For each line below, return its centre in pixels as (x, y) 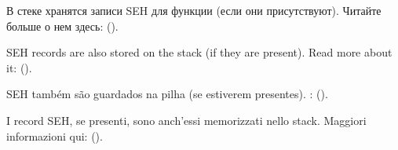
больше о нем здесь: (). (62, 26)
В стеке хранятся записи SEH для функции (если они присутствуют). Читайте (194, 10)
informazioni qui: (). (55, 135)
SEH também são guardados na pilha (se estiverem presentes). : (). (167, 94)
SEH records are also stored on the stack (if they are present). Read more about (199, 52)
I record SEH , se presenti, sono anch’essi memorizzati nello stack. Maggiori (186, 120)
